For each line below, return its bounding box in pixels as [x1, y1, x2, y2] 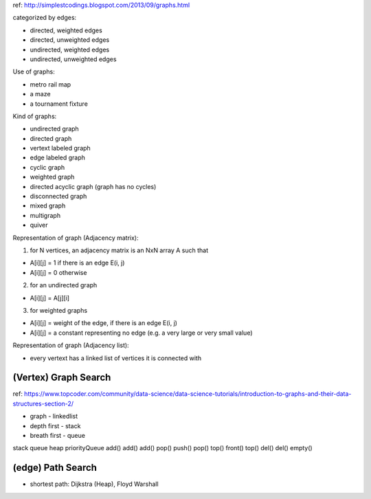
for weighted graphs [30, 306, 88, 314]
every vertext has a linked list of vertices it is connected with [30, 354, 202, 362]
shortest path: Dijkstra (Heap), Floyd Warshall [30, 480, 159, 488]
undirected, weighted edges [30, 45, 110, 54]
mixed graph [30, 201, 66, 210]
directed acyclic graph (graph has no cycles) [30, 182, 157, 190]
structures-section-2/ [12, 399, 74, 408]
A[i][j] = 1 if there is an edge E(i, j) [30, 258, 125, 267]
